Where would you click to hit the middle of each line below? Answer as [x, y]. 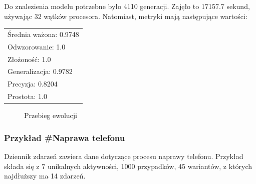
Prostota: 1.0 [27, 96]
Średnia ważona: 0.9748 [43, 34]
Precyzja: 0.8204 [33, 84]
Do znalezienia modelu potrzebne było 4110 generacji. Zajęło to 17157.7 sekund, [127, 6]
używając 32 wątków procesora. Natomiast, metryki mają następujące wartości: [126, 16]
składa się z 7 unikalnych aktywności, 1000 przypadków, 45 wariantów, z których [128, 166]
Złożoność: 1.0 [29, 59]
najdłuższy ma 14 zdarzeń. [45, 176]
